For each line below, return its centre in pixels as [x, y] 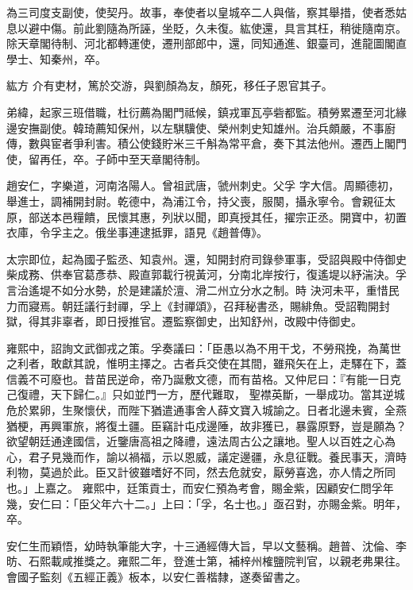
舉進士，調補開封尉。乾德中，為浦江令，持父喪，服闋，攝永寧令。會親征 [195, 201]
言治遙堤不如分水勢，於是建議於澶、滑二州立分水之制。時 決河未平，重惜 [197, 289]
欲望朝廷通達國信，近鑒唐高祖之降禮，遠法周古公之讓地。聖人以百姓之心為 [201, 441]
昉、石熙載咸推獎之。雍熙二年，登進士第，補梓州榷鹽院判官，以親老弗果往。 [206, 561]
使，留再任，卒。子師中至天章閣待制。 [106, 158]
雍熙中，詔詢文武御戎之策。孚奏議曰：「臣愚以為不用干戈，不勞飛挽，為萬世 [204, 347]
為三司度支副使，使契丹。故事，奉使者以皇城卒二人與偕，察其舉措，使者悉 [201, 12]
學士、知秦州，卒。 [56, 58]
